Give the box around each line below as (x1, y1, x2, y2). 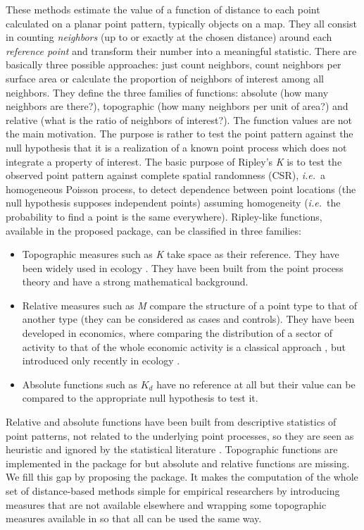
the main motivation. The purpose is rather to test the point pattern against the (6, 126, 353, 141)
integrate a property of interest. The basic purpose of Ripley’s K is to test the (6, 154, 342, 168)
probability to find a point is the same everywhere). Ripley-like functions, (6, 209, 322, 223)
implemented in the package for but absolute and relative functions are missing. (6, 455, 350, 470)
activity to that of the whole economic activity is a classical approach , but (22, 339, 346, 354)
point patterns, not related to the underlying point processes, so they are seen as (6, 428, 354, 443)
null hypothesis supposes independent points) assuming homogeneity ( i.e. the (6, 195, 341, 210)
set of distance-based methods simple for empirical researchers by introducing (6, 483, 340, 498)
